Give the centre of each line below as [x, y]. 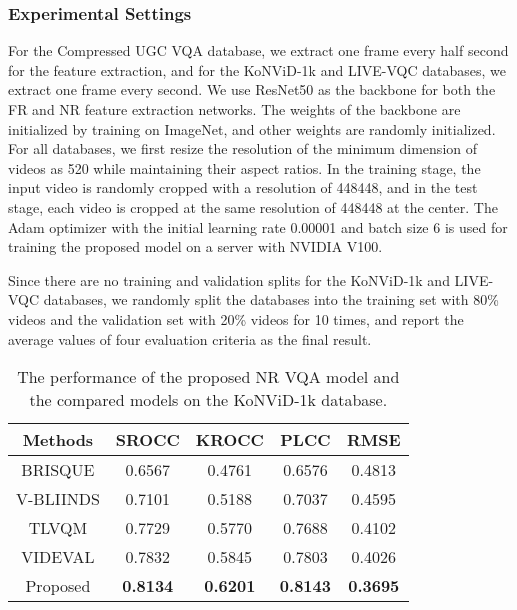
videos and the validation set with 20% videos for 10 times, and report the [236, 318]
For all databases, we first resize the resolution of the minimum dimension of [243, 148]
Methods [58, 440]
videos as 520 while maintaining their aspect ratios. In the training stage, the [244, 167]
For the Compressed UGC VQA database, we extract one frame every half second [258, 50]
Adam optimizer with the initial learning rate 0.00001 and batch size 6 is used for [258, 226]
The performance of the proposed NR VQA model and [208, 377]
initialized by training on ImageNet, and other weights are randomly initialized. [252, 128]
